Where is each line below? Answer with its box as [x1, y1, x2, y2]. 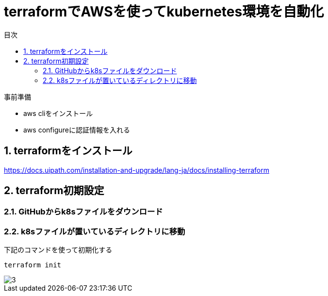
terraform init [4, 261, 62, 269]
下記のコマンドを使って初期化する [4, 246, 113, 254]
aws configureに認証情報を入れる [23, 125, 130, 134]
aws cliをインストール [23, 109, 93, 117]
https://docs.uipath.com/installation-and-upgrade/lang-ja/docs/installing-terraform [4, 165, 269, 174]
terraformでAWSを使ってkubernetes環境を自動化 [4, 3, 324, 20]
